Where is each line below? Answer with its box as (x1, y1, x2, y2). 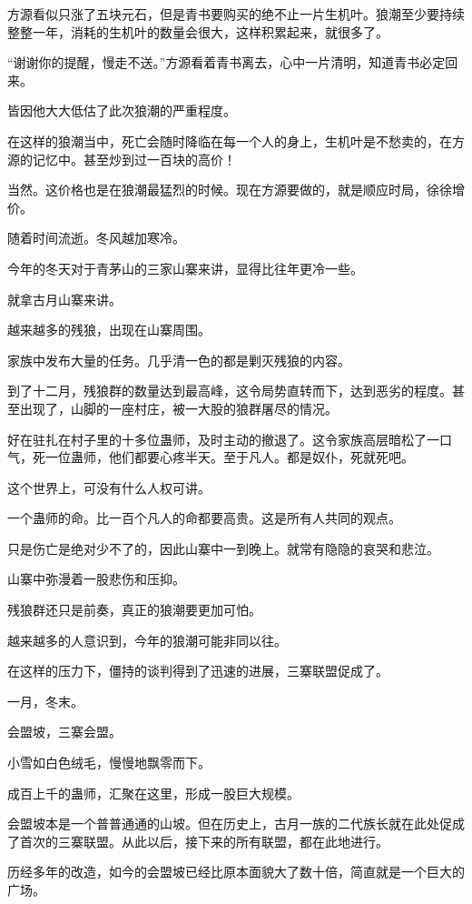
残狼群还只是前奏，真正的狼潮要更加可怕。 (7, 600, 261, 619)
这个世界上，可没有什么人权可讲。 (7, 477, 211, 497)
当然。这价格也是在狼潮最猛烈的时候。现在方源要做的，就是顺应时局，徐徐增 (7, 180, 465, 199)
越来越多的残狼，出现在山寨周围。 (7, 320, 211, 339)
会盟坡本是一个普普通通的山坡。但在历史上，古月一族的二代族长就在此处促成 (7, 814, 465, 833)
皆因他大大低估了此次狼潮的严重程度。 (7, 101, 236, 120)
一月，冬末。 (7, 691, 84, 710)
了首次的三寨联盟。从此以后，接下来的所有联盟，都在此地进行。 (7, 831, 388, 850)
